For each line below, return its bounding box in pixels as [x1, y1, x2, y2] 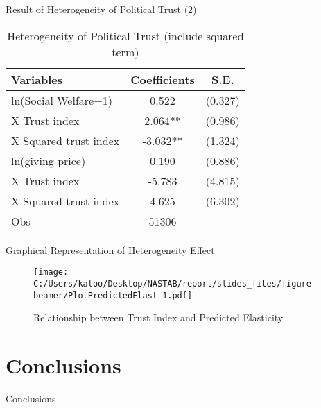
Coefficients [130, 71, 195, 87]
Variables [11, 71, 62, 87]
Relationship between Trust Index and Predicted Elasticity [33, 310, 284, 325]
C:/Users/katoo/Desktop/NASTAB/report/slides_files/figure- [33, 278, 317, 289]
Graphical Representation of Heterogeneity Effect [6, 242, 215, 257]
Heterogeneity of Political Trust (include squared [7, 27, 244, 44]
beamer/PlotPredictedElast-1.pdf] [33, 290, 193, 300]
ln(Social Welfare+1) [11, 92, 112, 108]
